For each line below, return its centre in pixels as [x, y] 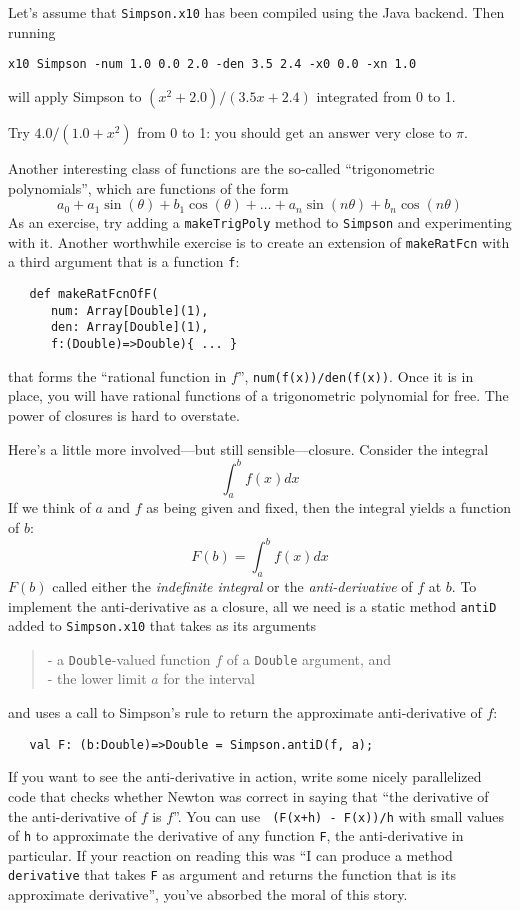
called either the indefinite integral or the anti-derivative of [232, 585]
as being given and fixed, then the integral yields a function [328, 507]
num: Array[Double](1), [129, 310]
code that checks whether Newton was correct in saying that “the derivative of [248, 795]
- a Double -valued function [129, 658]
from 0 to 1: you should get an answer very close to [294, 131]
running [32, 31]
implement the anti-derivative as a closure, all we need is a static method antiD [252, 605]
